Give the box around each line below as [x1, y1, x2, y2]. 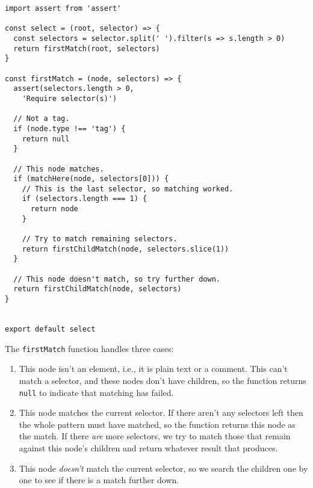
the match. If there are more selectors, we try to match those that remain [19, 430, 291, 442]
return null [22, 134, 70, 143]
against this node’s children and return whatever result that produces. [19, 441, 278, 454]
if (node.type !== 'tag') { [13, 124, 126, 133]
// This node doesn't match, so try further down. [13, 274, 220, 283]
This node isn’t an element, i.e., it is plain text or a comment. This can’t [19, 362, 288, 375]
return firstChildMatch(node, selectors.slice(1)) [22, 244, 229, 253]
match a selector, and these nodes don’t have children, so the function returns [19, 374, 306, 386]
